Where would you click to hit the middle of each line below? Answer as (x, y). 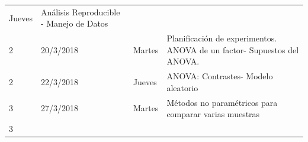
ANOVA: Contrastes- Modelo (220, 76)
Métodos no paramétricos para (222, 102)
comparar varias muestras (213, 114)
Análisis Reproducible (80, 12)
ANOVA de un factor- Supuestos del (233, 49)
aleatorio (182, 87)
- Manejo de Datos (74, 23)
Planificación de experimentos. (222, 38)
